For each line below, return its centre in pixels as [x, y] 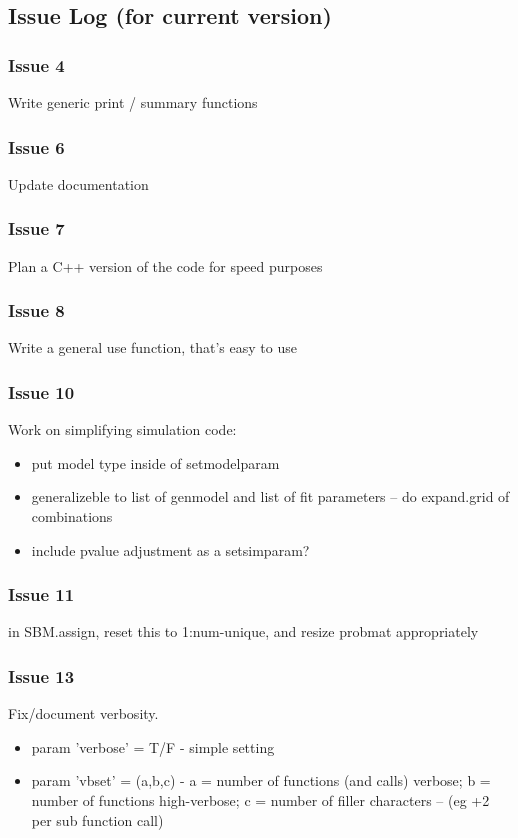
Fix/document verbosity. [83, 713]
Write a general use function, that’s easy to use [152, 347]
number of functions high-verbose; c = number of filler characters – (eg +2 [260, 800]
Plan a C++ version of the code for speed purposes [165, 265]
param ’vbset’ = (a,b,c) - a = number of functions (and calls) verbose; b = [261, 780]
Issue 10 [41, 391]
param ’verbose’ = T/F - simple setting [153, 746]
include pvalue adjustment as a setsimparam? [170, 549]
